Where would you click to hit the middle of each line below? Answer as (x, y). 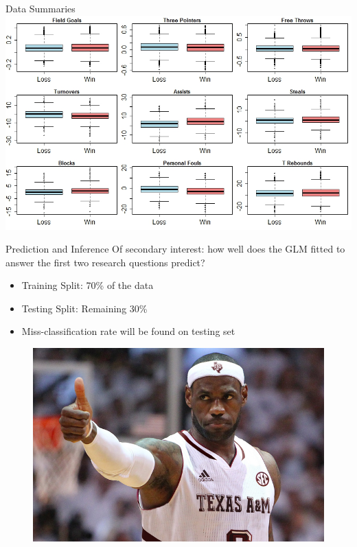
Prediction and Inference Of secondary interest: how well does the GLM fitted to (175, 249)
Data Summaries (41, 8)
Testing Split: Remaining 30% (84, 308)
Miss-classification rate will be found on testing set (128, 331)
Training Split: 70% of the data (88, 285)
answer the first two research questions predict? (105, 262)
